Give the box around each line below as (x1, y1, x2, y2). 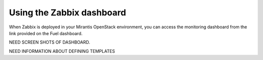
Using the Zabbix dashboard (9, 7, 126, 18)
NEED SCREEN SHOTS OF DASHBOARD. (9, 39, 90, 45)
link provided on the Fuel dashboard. (9, 30, 83, 36)
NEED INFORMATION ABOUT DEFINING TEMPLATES (9, 48, 115, 54)
